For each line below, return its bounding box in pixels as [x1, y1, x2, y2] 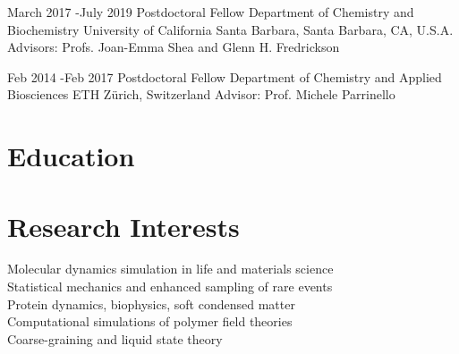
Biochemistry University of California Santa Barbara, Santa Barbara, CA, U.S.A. [7, 20, 454, 38]
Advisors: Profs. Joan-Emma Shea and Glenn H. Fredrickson [7, 38, 340, 56]
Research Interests [7, 207, 240, 244]
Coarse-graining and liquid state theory [7, 329, 223, 348]
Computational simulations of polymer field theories [7, 312, 293, 331]
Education [7, 138, 135, 174]
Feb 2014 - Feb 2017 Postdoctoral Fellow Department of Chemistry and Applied [7, 67, 442, 86]
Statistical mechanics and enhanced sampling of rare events [7, 277, 333, 296]
